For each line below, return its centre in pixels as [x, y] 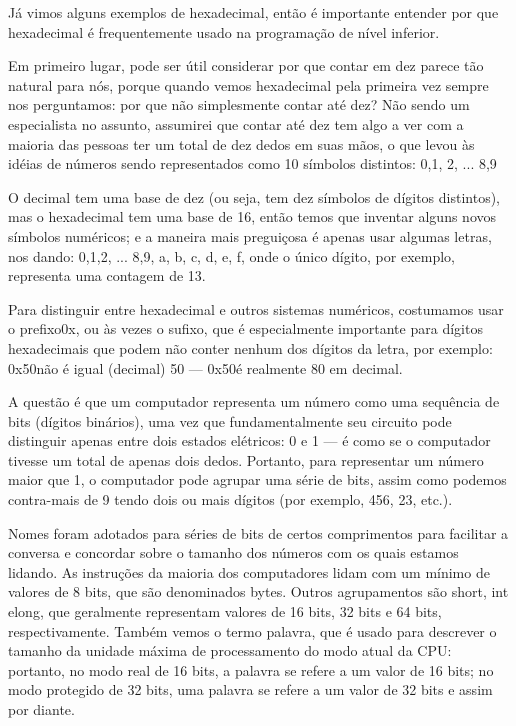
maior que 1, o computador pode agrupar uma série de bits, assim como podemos [257, 479]
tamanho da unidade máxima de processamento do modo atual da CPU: [230, 650]
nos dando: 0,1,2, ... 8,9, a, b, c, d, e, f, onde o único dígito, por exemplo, [231, 255]
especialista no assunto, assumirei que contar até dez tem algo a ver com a [236, 123]
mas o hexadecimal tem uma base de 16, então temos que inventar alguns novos [252, 216]
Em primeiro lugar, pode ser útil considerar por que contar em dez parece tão [246, 65]
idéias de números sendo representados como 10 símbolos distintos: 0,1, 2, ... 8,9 [252, 163]
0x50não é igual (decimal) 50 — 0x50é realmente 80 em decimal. [205, 367]
